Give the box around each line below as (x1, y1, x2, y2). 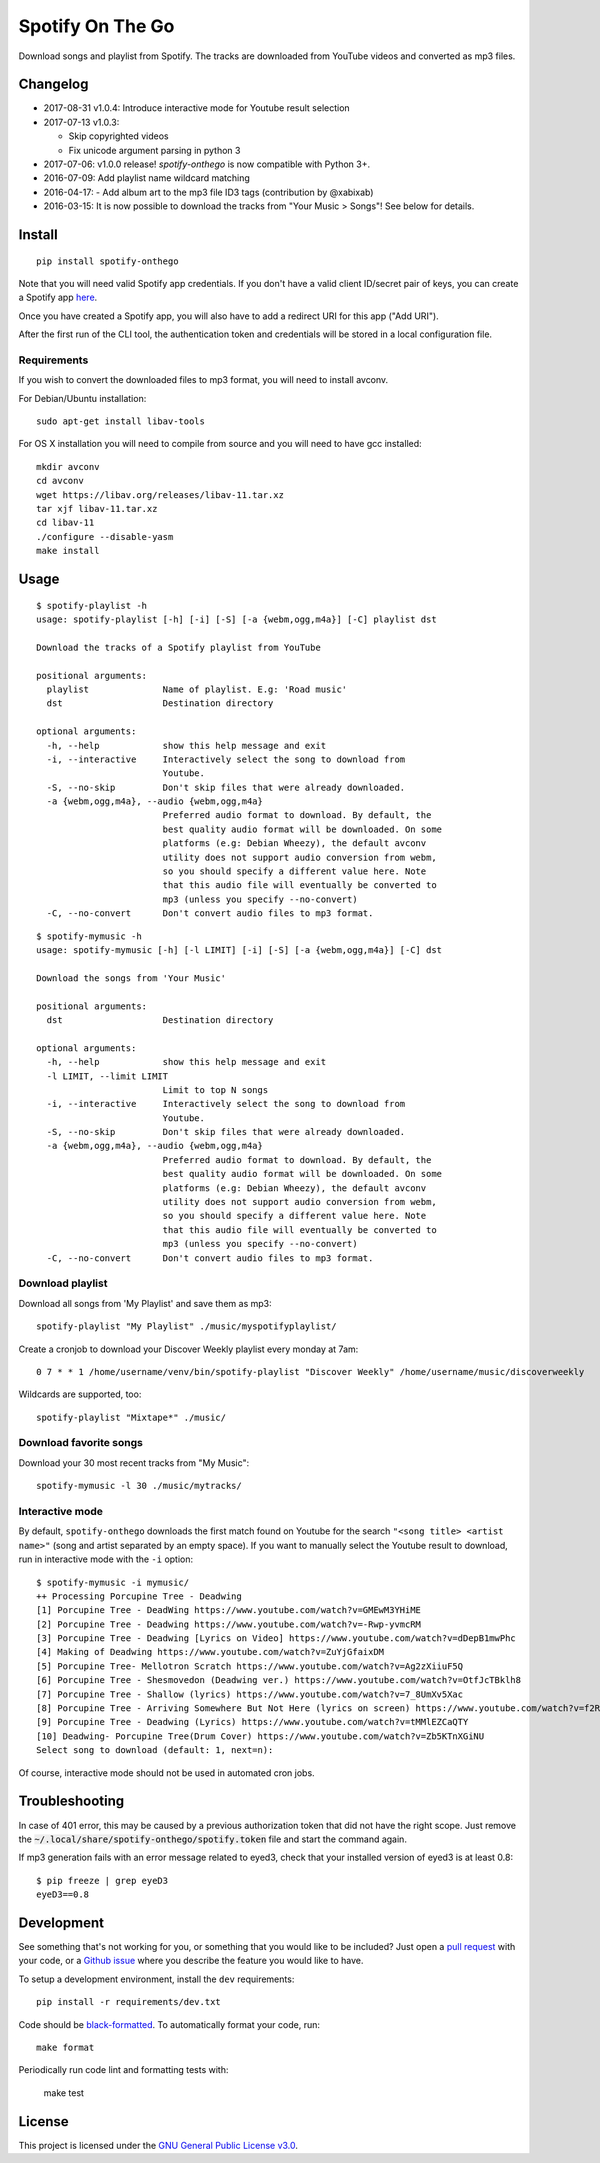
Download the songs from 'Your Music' (36, 972, 227, 984)
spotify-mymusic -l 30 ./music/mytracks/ (36, 1480, 242, 1492)
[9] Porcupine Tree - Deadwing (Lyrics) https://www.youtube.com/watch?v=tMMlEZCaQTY (36, 1716, 469, 1728)
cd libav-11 (36, 517, 95, 529)
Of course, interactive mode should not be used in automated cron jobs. (18, 1766, 315, 1779)
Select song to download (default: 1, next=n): (36, 1745, 274, 1756)
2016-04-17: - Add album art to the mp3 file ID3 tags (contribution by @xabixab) (43, 186, 374, 198)
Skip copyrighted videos (68, 130, 169, 142)
